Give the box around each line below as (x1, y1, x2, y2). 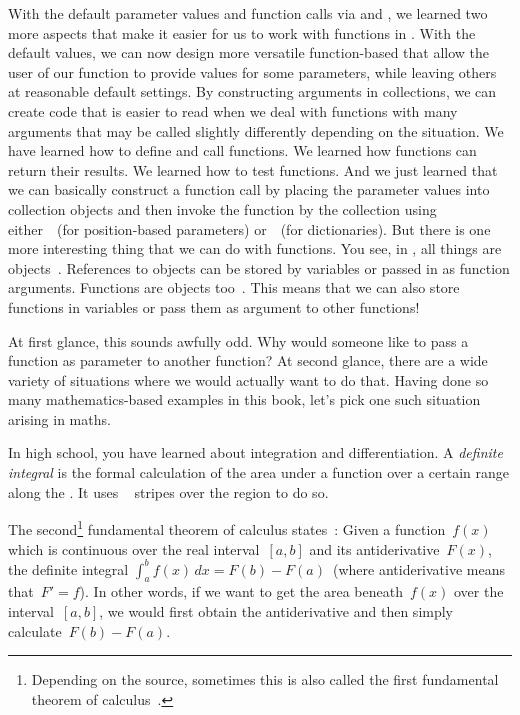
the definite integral (8, 558, 129, 579)
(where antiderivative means (332, 558, 506, 579)
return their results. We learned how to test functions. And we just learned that (8, 159, 498, 180)
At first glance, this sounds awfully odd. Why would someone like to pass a (8, 330, 469, 351)
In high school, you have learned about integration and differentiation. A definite (8, 442, 503, 463)
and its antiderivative (309, 538, 440, 559)
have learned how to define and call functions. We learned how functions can (8, 140, 477, 161)
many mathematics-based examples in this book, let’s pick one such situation (8, 389, 481, 410)
